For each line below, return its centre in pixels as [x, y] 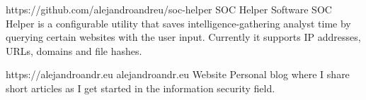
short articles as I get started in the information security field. [141, 88]
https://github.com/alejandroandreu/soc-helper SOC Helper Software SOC [169, 9]
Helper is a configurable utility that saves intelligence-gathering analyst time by [178, 23]
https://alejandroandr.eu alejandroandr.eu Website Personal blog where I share [178, 74]
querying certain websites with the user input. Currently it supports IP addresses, [183, 37]
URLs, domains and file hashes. [74, 50]
